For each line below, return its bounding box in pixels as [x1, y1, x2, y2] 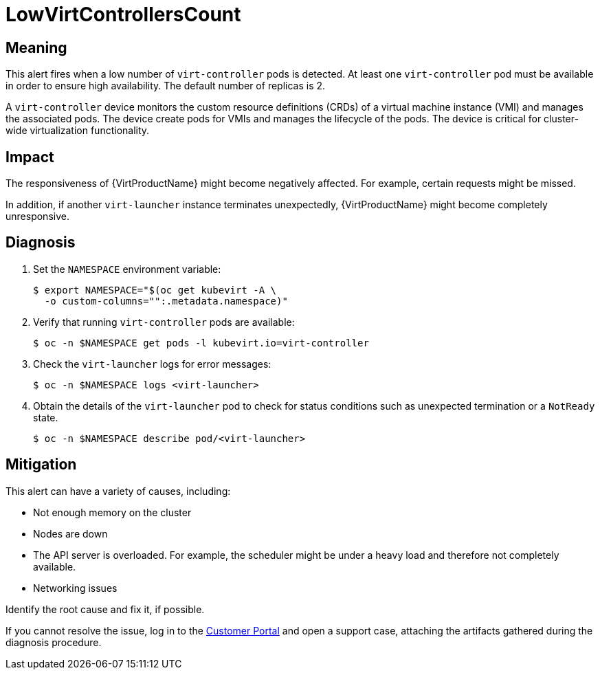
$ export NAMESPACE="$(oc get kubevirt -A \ [33, 284, 277, 296]
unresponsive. [5, 210, 69, 223]
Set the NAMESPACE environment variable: [33, 263, 221, 275]
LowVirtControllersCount [5, 3, 241, 26]
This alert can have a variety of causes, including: [5, 485, 231, 497]
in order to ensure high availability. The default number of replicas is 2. [5, 80, 326, 92]
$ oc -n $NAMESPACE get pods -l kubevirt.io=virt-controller [33, 337, 369, 348]
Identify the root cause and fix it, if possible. [5, 603, 205, 615]
